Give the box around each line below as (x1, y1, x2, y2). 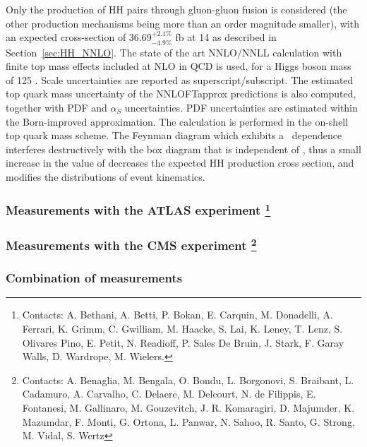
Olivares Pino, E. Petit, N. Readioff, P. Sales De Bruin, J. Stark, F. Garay (22, 335, 344, 350)
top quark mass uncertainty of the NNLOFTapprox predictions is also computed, (6, 86, 356, 101)
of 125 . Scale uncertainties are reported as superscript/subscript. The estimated (6, 72, 354, 87)
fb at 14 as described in (175, 30, 277, 44)
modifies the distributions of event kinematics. (6, 169, 205, 184)
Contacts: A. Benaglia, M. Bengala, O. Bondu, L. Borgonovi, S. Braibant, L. (22, 372, 354, 387)
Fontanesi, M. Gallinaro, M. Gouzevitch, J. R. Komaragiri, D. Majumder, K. (22, 400, 355, 415)
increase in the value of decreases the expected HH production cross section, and (6, 155, 354, 170)
